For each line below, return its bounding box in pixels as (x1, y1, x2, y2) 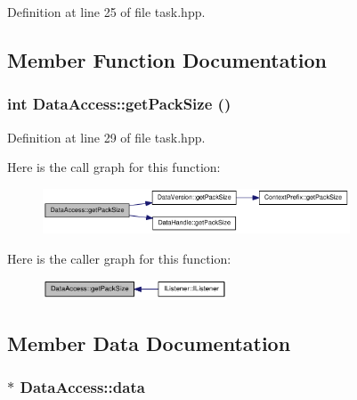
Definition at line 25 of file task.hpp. (7, 3, 206, 20)
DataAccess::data (20, 376, 145, 398)
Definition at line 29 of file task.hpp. (7, 127, 206, 146)
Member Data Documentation (7, 329, 291, 356)
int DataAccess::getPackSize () (7, 93, 231, 115)
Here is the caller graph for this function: (7, 249, 231, 267)
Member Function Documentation (7, 45, 328, 73)
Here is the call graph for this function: (7, 158, 221, 176)
